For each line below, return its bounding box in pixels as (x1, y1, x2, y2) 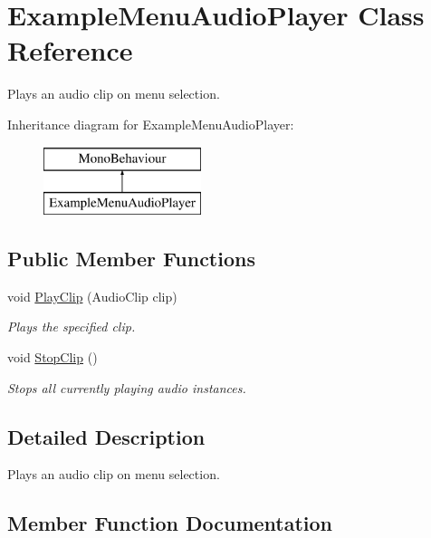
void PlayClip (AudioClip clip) (7, 286, 177, 305)
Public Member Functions (7, 245, 255, 273)
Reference (7, 32, 133, 69)
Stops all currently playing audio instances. (7, 378, 246, 397)
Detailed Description (7, 422, 206, 450)
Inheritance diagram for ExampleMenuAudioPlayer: (7, 114, 294, 133)
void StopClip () (7, 348, 98, 367)
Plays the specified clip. (7, 317, 136, 336)
